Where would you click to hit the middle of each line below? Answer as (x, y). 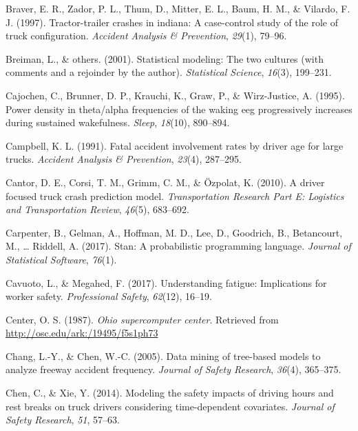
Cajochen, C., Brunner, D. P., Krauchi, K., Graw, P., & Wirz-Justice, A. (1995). (175, 95)
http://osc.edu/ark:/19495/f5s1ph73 (82, 333)
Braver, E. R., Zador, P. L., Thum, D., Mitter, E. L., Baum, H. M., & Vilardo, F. (178, 8)
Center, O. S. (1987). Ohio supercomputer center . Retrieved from (142, 319)
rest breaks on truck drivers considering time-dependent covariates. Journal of (170, 406)
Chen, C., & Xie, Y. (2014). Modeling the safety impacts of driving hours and (170, 393)
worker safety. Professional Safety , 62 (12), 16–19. (109, 296)
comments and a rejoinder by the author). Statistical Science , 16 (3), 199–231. (169, 72)
